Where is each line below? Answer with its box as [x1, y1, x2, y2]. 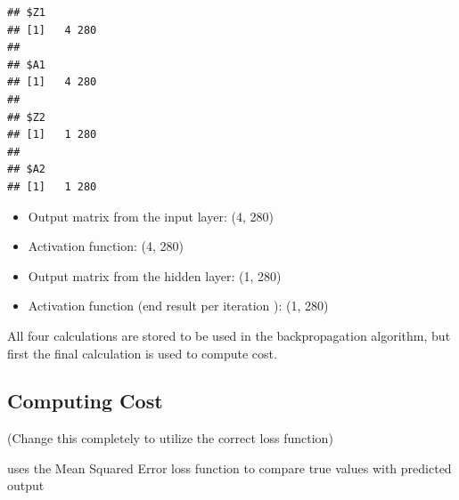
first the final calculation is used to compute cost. [7, 343, 277, 362]
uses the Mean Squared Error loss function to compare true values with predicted [7, 458, 452, 477]
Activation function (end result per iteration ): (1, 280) [28, 296, 329, 315]
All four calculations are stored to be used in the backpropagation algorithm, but [7, 326, 451, 344]
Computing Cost [7, 387, 163, 415]
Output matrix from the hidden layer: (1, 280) [28, 266, 282, 285]
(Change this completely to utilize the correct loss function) [7, 429, 333, 448]
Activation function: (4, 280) [28, 237, 184, 255]
